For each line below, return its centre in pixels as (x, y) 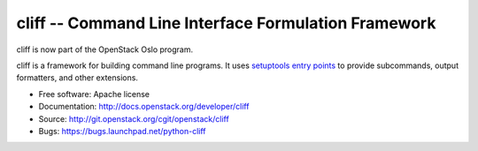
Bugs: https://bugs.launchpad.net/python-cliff (123, 131)
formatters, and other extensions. (77, 78)
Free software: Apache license (94, 94)
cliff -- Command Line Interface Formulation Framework (226, 23)
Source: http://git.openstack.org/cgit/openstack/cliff (134, 118)
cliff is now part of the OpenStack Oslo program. (105, 49)
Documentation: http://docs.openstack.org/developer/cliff (144, 107)
